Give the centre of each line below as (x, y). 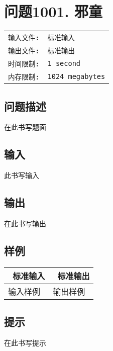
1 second (64, 64)
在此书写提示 (25, 342)
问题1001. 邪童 (53, 11)
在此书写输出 (25, 223)
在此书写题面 (25, 127)
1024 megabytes (76, 77)
